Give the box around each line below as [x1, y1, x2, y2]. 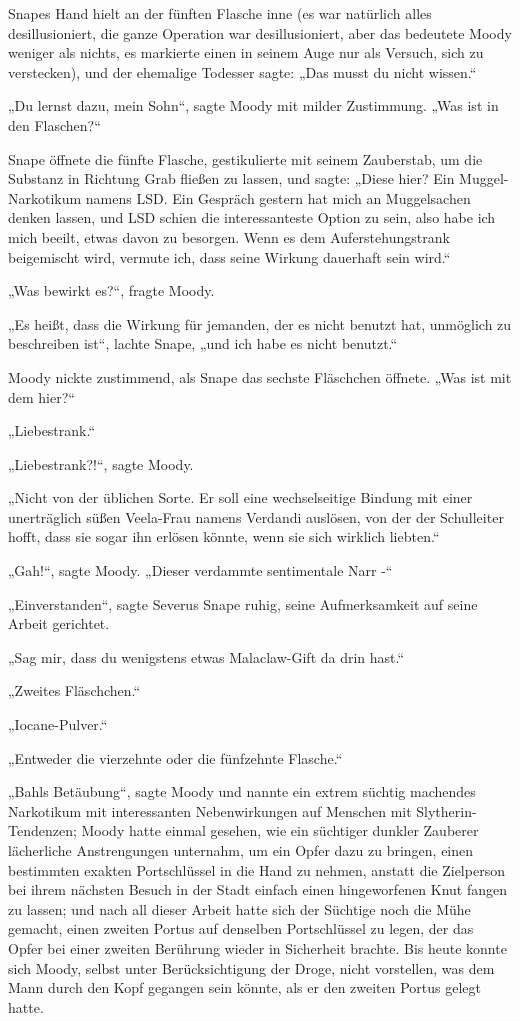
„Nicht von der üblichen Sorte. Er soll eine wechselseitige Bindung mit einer [8, 487, 473, 508]
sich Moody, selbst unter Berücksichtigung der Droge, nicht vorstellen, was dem [8, 957, 495, 978]
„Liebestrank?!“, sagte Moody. [8, 453, 194, 474]
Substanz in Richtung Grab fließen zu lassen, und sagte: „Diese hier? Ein [8, 168, 455, 189]
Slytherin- [416, 800, 477, 821]
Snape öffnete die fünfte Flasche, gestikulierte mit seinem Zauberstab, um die [8, 148, 483, 169]
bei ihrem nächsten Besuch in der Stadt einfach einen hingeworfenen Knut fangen [8, 879, 508, 900]
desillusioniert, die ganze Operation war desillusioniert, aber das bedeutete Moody [8, 22, 512, 43]
